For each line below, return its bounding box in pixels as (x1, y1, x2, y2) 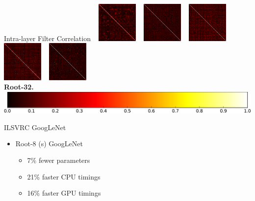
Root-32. (4, 82, 34, 92)
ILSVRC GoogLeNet (4, 122, 66, 132)
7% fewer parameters (27, 155, 90, 165)
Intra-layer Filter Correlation (4, 33, 91, 43)
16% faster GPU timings (27, 188, 101, 198)
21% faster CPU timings (27, 171, 101, 181)
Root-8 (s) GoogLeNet (15, 138, 83, 149)
